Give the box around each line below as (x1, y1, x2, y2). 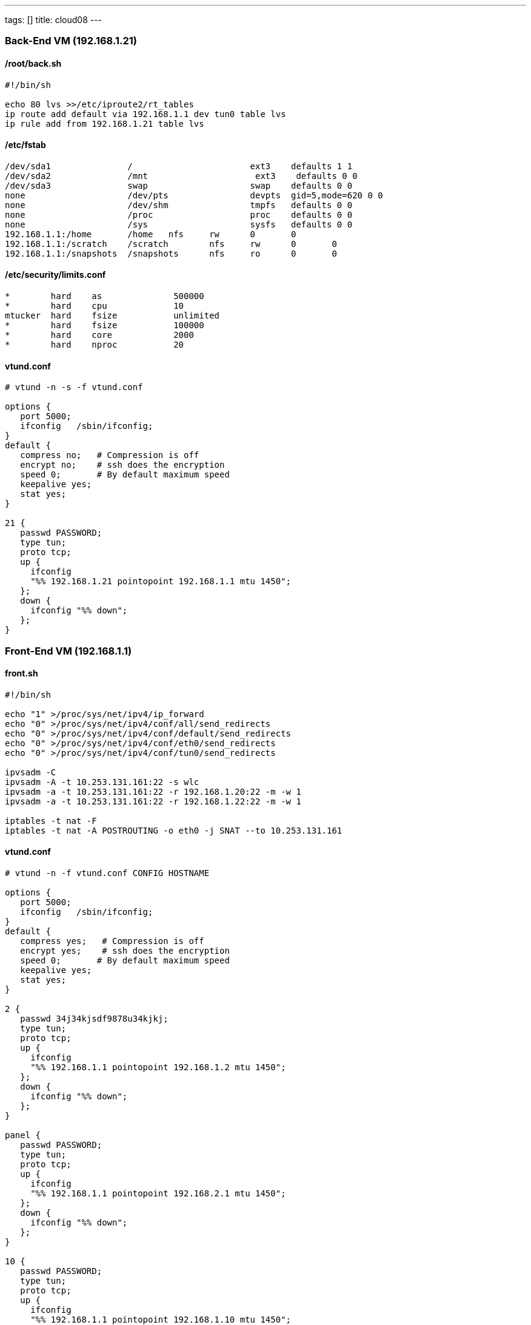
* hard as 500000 (5, 291, 204, 302)
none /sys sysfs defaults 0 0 (5, 219, 353, 229)
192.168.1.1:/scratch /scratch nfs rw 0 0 (5, 238, 337, 249)
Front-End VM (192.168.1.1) (5, 644, 132, 657)
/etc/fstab (5, 140, 46, 150)
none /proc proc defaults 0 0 (5, 209, 353, 220)
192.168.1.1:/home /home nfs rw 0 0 (5, 229, 296, 239)
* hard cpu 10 (5, 301, 184, 311)
